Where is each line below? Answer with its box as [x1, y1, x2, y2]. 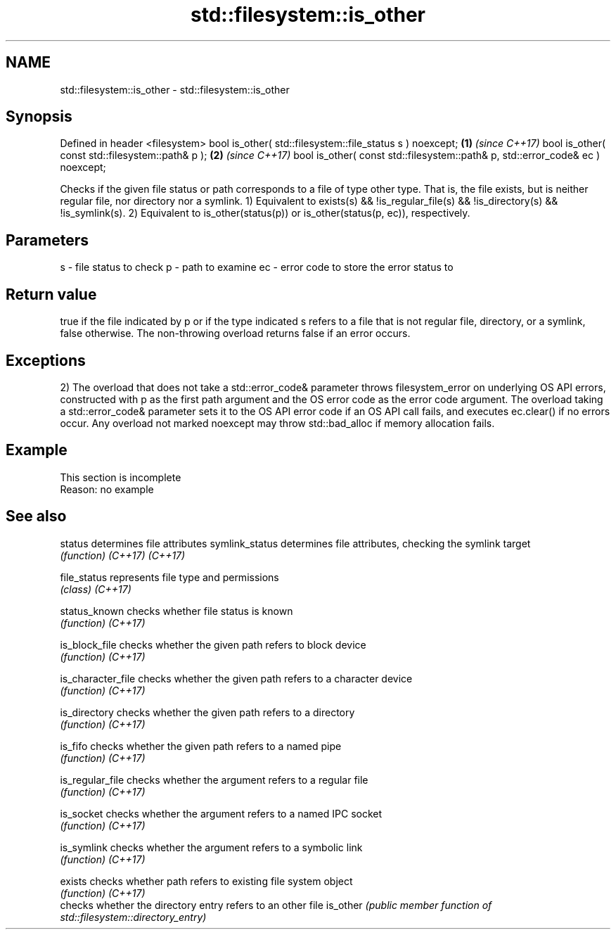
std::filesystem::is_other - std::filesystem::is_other [60, 83, 290, 96]
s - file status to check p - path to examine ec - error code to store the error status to [60, 261, 454, 274]
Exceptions [6, 351, 86, 369]
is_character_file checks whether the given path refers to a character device [60, 672, 413, 685]
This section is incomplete [60, 471, 181, 483]
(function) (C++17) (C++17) [60, 549, 186, 561]
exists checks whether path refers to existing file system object [60, 874, 353, 887]
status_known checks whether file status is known [60, 604, 293, 617]
